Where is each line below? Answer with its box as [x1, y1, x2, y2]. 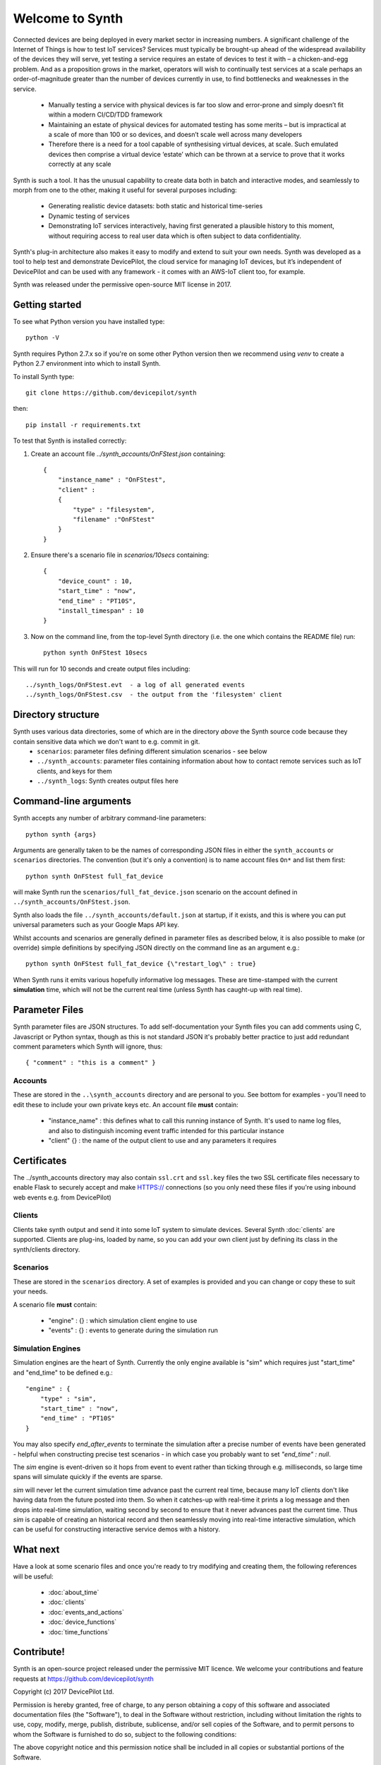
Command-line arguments [13, 795, 132, 808]
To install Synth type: [13, 372, 74, 381]
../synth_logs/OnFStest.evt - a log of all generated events [25, 681, 246, 688]
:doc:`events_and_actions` [48, 1608, 125, 1616]
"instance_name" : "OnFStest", [57, 476, 167, 484]
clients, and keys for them [37, 767, 112, 775]
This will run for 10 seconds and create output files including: [13, 664, 190, 673]
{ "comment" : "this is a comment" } [25, 1059, 157, 1067]
